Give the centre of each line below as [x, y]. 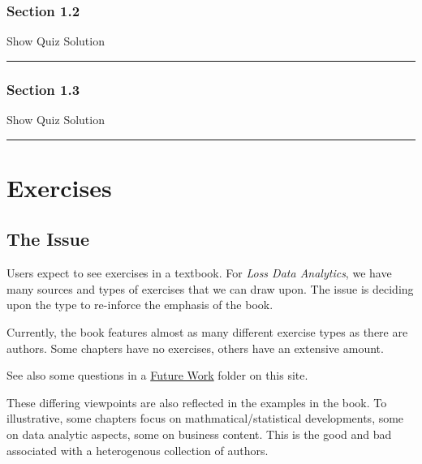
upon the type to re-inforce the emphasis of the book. [140, 305]
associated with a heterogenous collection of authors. [138, 450]
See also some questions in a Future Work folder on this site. [157, 375]
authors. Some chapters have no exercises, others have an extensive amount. [195, 348]
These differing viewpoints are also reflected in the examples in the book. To [197, 402]
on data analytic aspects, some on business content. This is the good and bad [199, 434]
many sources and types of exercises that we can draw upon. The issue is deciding [210, 288]
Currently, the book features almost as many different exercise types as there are [207, 331]
